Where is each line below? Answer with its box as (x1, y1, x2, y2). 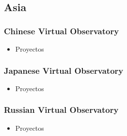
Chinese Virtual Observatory (4, 25, 119, 37)
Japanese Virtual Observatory (4, 64, 124, 76)
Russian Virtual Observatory (4, 104, 119, 116)
